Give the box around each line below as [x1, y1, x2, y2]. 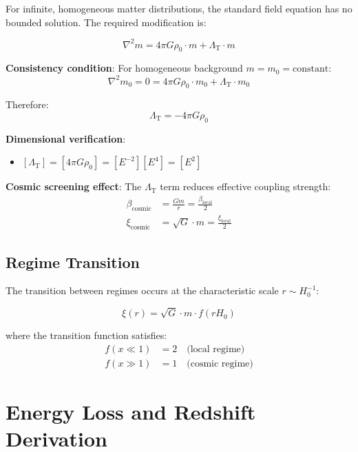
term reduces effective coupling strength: [160, 179, 331, 194]
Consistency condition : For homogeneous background [6, 61, 243, 75]
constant [293, 64, 329, 74]
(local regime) [187, 344, 245, 354]
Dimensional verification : [6, 131, 126, 145]
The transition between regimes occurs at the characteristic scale [6, 283, 279, 298]
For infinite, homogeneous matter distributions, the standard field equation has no [6, 1, 352, 15]
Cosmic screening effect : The [6, 179, 142, 194]
